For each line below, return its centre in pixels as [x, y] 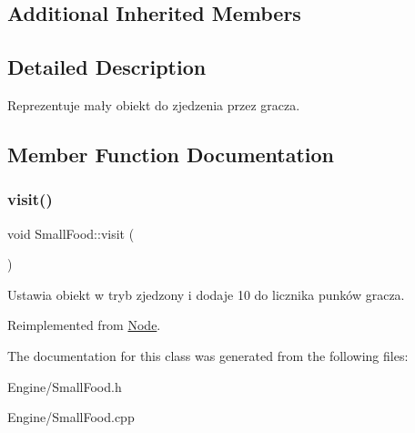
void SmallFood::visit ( [71, 233]
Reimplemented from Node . [84, 325]
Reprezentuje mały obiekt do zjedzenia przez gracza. [154, 104]
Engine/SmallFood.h [65, 386]
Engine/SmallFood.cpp [71, 417]
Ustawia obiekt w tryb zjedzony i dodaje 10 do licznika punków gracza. [206, 294]
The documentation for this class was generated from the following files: [208, 355]
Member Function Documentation [171, 154]
